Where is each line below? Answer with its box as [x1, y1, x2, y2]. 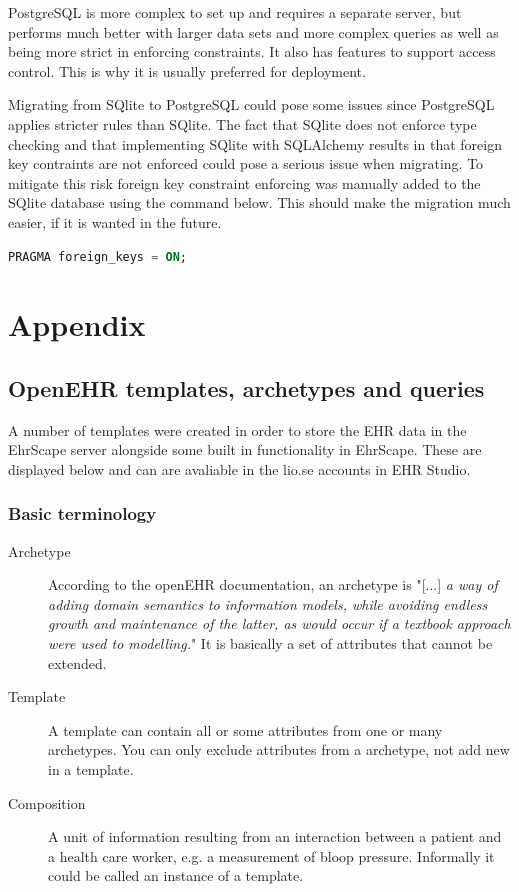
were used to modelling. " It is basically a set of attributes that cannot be [48, 633, 493, 654]
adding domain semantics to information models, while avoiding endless [48, 593, 488, 614]
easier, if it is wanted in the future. [8, 211, 222, 232]
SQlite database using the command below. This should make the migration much [8, 192, 511, 213]
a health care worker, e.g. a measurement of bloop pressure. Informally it [48, 845, 495, 866]
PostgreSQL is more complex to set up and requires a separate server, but [8, 2, 462, 22]
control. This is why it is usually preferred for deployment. [8, 60, 366, 81]
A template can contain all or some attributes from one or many [48, 719, 443, 740]
